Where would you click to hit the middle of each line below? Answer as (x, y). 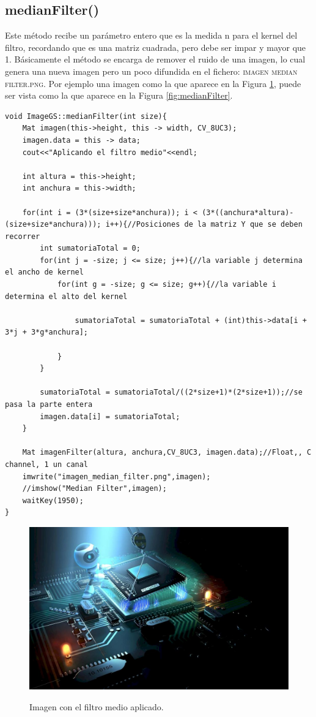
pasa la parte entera (49, 405)
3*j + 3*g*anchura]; (47, 332)
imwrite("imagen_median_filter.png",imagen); (116, 476)
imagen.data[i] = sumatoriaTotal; (110, 416)
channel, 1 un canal (47, 464)
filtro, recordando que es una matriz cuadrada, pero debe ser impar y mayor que (156, 47)
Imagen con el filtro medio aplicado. (97, 706)
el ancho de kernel (44, 272)
